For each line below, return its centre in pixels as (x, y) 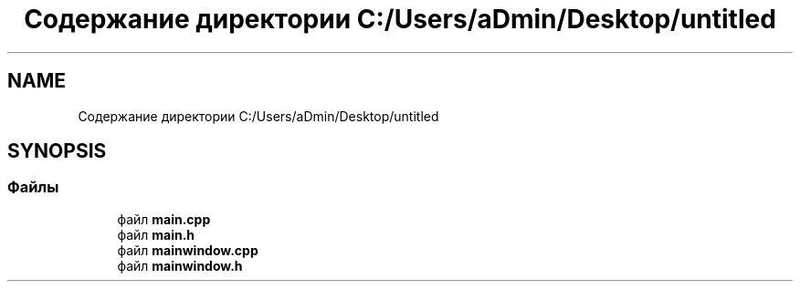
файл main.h (156, 234)
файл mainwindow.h (180, 265)
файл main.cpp (164, 219)
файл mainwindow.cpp (188, 250)
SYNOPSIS (57, 151)
